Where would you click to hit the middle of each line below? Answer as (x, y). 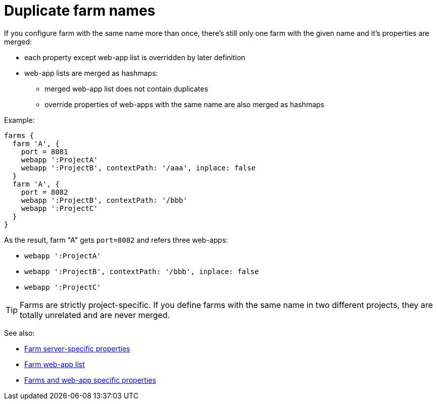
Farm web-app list (55, 364)
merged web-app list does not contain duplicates (126, 88)
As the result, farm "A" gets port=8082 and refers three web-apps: (116, 240)
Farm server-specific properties (77, 348)
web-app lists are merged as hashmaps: (91, 73)
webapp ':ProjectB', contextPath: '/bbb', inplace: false (142, 271)
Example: (19, 120)
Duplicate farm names (80, 11)
